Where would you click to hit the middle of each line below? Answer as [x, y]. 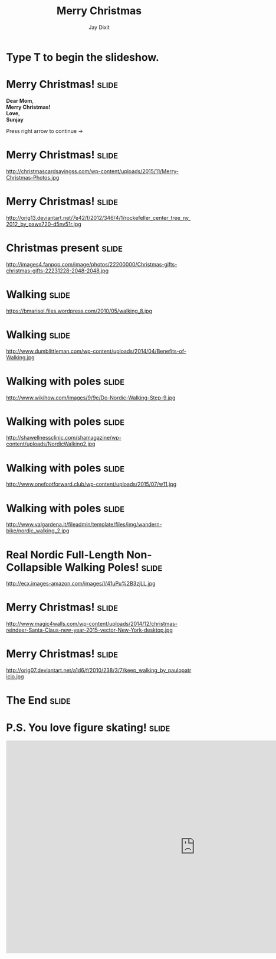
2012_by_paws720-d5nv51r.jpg [44, 224]
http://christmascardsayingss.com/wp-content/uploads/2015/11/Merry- [92, 171]
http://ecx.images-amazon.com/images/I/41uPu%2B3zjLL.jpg [81, 584]
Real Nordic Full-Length [65, 555]
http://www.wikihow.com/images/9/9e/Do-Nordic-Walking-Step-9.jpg [91, 398]
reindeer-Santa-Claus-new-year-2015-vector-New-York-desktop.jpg [89, 630]
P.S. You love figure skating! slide [88, 727]
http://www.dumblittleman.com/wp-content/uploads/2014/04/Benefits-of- [96, 351]
